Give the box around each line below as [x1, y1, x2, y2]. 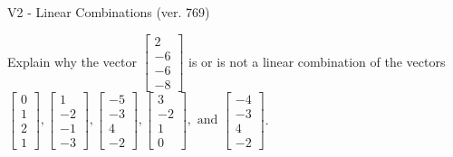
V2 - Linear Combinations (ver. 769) [7, 3, 210, 21]
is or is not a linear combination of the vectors [188, 51, 446, 70]
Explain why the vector [7, 51, 137, 70]
